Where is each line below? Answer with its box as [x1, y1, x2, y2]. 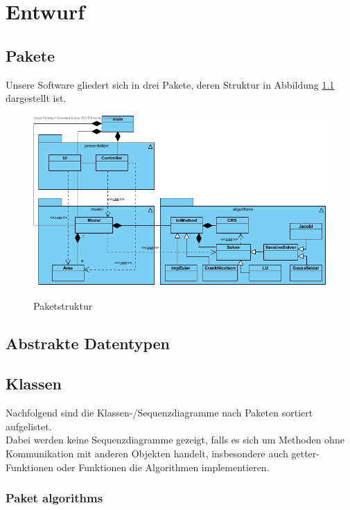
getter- [291, 446, 320, 460]
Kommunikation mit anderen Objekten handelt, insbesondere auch [6, 446, 288, 460]
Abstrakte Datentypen [6, 332, 170, 353]
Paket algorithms [6, 489, 103, 507]
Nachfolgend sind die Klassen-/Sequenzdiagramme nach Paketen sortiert [6, 405, 313, 420]
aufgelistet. [6, 419, 52, 433]
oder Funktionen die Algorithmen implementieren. [56, 459, 270, 474]
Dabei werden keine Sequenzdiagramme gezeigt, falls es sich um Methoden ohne [6, 432, 344, 447]
